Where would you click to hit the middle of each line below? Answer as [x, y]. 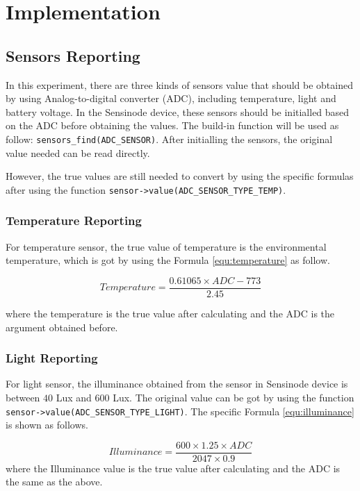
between [23, 397]
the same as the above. [54, 482]
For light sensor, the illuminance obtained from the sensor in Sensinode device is [177, 384]
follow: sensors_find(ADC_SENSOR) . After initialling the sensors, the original [169, 139]
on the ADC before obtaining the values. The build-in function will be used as [172, 125]
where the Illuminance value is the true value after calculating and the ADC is [173, 468]
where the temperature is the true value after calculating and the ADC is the [170, 313]
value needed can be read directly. [78, 152]
